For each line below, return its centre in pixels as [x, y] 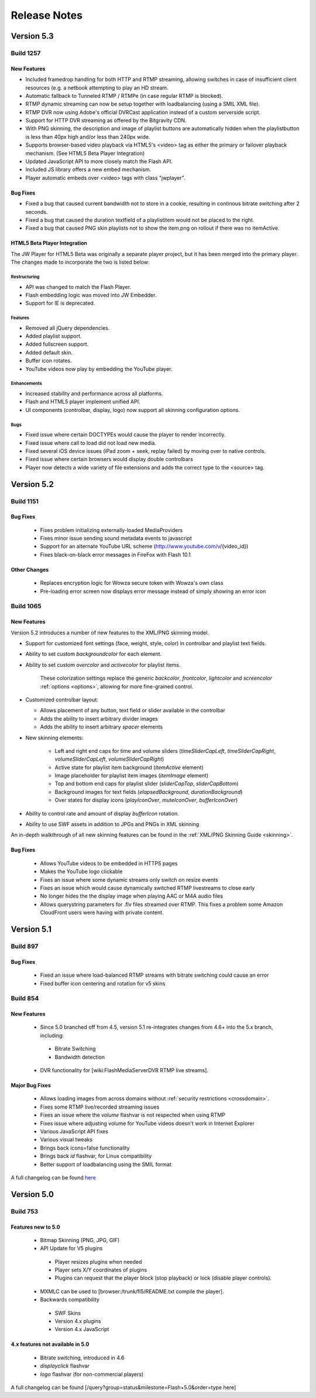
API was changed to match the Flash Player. [78, 287]
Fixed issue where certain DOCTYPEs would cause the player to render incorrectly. [126, 435]
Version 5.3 [32, 36]
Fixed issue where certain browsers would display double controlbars [109, 459]
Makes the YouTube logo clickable [81, 872]
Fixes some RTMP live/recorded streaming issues [100, 1107]
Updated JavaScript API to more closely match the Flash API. [99, 162]
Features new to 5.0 [36, 1227]
